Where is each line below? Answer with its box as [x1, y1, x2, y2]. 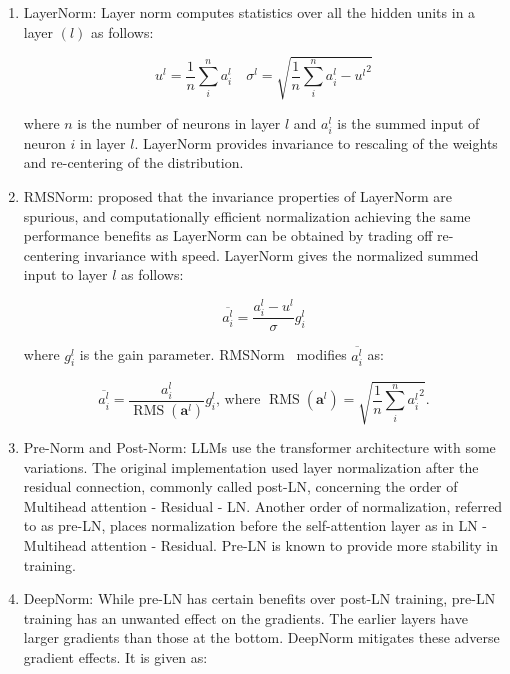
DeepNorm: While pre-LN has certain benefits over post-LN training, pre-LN [23, 588, 496, 609]
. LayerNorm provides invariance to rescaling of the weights [134, 132, 498, 153]
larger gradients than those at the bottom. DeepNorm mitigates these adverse [23, 627, 500, 648]
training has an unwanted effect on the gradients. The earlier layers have [23, 607, 468, 628]
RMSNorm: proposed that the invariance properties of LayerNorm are [23, 186, 453, 207]
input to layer [23, 264, 108, 285]
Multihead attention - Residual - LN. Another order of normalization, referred [23, 495, 503, 516]
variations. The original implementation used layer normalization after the [23, 456, 479, 477]
